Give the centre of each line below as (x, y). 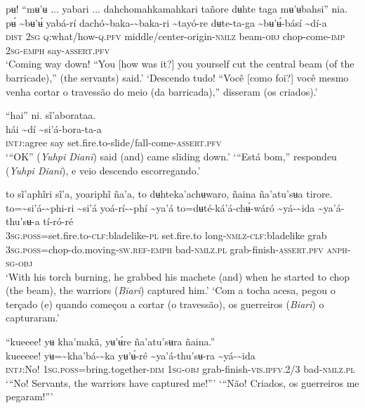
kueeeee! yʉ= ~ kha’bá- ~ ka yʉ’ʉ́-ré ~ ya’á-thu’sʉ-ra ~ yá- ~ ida (131, 355)
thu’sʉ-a (23, 221)
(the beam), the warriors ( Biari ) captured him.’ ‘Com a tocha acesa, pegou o (171, 290)
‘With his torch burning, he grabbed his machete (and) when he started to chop (178, 276)
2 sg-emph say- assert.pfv (58, 50)
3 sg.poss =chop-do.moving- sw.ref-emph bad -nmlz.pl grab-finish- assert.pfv (165, 249)
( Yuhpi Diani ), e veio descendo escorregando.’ (103, 170)
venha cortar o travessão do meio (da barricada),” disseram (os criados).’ (162, 91)
